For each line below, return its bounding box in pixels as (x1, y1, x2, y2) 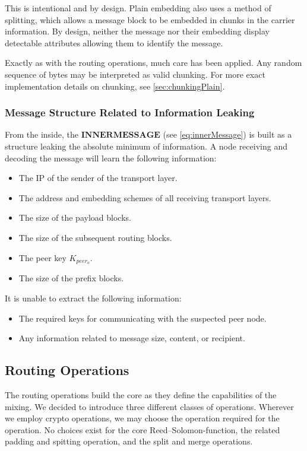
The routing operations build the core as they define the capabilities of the (5, 388, 277, 401)
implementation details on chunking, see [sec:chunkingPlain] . (5, 80, 225, 92)
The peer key (18, 251, 67, 263)
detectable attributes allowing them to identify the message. (5, 36, 223, 49)
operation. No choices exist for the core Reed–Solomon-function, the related (5, 423, 280, 436)
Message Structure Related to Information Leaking (5, 105, 255, 120)
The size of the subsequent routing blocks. (18, 231, 172, 243)
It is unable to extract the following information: (5, 291, 182, 304)
